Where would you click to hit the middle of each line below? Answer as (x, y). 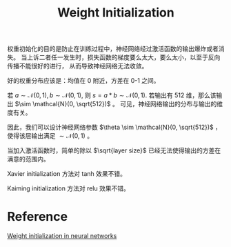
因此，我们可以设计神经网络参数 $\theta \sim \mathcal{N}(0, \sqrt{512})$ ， (114, 127)
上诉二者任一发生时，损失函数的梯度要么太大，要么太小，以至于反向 (123, 57)
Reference (37, 217)
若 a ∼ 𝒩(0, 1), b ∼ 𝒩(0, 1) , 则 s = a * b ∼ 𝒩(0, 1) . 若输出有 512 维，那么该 (112, 95)
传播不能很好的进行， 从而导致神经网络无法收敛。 (78, 66)
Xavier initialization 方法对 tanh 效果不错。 (67, 174)
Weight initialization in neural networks (62, 236)
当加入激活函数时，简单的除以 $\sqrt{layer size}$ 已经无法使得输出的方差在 (114, 150)
